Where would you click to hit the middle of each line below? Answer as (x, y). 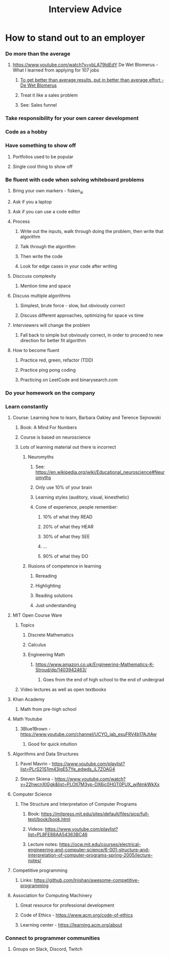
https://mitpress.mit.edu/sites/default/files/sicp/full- (95, 814)
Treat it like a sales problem (49, 95)
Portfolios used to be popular (43, 156)
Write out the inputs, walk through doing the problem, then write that (92, 231)
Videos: (36, 829)
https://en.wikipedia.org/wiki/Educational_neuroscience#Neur (100, 472)
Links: (26, 880)
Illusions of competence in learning (64, 566)
